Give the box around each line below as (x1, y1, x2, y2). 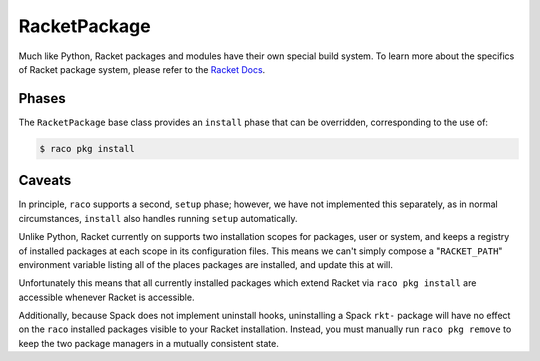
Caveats (18, 172, 72, 189)
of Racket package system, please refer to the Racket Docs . (18, 63, 266, 75)
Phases (18, 90, 66, 107)
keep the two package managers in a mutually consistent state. (18, 337, 279, 349)
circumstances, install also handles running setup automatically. (18, 212, 299, 224)
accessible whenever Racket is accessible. (18, 291, 195, 303)
